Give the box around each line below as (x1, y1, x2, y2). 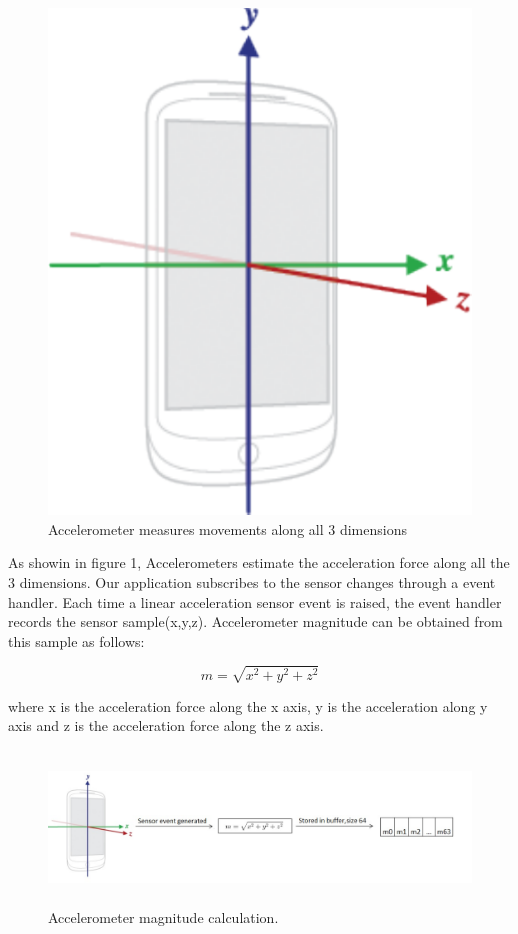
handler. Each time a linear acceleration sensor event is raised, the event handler (8, 591, 502, 612)
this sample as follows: (8, 630, 145, 651)
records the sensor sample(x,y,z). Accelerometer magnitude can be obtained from (8, 611, 503, 632)
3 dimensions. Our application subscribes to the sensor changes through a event (8, 571, 496, 592)
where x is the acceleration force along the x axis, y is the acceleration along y (8, 695, 488, 716)
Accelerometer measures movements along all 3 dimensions (48, 518, 407, 539)
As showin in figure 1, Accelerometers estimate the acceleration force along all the (8, 552, 510, 573)
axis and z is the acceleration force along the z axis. (8, 715, 324, 736)
